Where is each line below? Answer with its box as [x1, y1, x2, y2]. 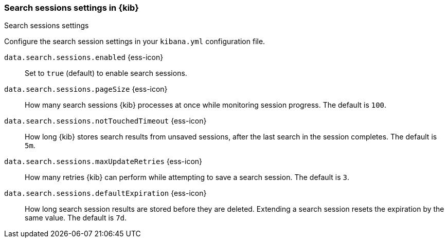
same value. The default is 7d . [25, 213, 127, 223]
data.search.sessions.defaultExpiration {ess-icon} [4, 189, 207, 198]
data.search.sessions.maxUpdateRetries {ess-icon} [4, 157, 203, 166]
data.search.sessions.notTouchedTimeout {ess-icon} [4, 116, 207, 126]
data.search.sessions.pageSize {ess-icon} [4, 85, 168, 94]
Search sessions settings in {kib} [4, 3, 139, 13]
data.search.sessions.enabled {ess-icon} [4, 53, 164, 62]
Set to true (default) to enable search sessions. [25, 69, 187, 78]
